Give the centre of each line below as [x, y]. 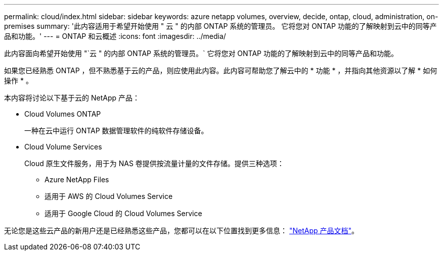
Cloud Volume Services [63, 147]
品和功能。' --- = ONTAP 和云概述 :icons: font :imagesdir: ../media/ [115, 36]
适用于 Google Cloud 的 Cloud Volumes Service [123, 213]
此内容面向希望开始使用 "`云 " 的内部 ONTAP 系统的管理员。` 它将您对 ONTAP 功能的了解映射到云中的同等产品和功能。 [201, 53]
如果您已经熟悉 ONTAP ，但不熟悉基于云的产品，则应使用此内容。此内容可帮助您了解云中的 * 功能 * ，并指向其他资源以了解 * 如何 [221, 70]
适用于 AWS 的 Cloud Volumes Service [109, 196]
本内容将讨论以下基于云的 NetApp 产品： [72, 98]
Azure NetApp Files [77, 180]
